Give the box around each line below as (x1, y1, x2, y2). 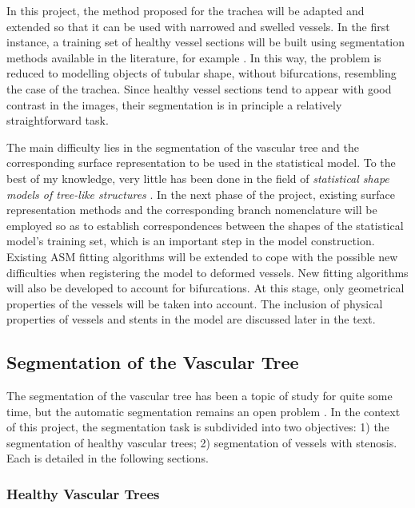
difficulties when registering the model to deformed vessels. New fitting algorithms (6, 264, 409, 280)
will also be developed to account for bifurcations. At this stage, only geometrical (6, 280, 405, 296)
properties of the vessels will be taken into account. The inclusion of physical (6, 295, 383, 312)
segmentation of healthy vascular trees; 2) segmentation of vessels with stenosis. (6, 434, 397, 450)
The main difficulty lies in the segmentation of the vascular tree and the (6, 138, 359, 155)
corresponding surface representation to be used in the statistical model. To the (6, 154, 396, 171)
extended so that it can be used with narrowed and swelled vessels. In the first (6, 18, 390, 34)
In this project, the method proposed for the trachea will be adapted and (6, 2, 365, 18)
